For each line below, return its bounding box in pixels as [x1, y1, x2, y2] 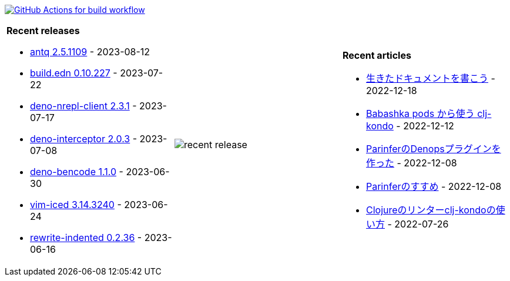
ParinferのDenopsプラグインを [365, 143, 501, 155]
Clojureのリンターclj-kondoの [365, 204, 496, 216]
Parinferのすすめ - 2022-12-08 [365, 180, 502, 192]
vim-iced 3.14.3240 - [30, 199, 122, 210]
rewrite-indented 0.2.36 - [30, 232, 142, 243]
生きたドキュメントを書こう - [365, 72, 495, 84]
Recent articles [342, 49, 411, 61]
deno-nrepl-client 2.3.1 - [30, 100, 137, 112]
